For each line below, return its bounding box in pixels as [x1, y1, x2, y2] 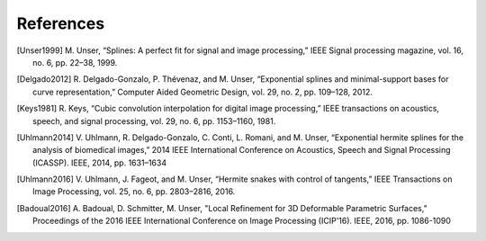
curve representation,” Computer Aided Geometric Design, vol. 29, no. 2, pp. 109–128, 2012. [32, 86, 373, 97]
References [16, 13, 105, 33]
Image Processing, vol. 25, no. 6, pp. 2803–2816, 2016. [32, 186, 236, 197]
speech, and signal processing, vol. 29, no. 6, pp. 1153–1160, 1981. [32, 115, 276, 126]
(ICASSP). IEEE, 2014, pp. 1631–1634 [32, 157, 166, 168]
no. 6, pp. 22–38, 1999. [32, 57, 118, 67]
